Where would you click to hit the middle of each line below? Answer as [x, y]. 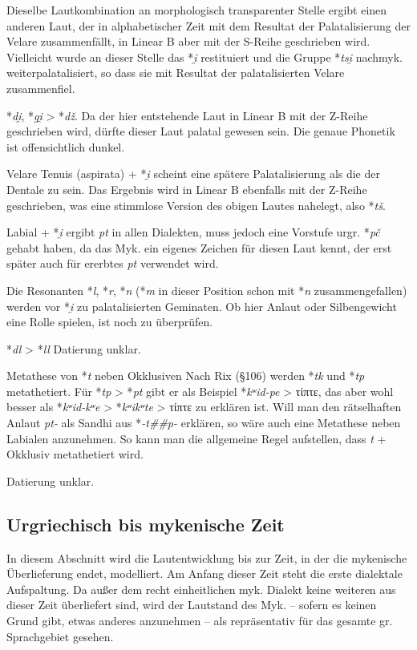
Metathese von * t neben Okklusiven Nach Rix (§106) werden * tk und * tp [186, 375]
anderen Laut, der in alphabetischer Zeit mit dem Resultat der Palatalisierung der [208, 25]
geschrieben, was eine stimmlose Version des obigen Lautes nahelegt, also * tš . [196, 205]
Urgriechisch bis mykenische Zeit [146, 524]
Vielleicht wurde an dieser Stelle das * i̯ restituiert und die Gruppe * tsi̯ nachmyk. [204, 57]
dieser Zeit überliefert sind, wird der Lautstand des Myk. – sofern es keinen [192, 605]
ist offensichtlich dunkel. [66, 146]
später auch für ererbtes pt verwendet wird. [113, 263]
